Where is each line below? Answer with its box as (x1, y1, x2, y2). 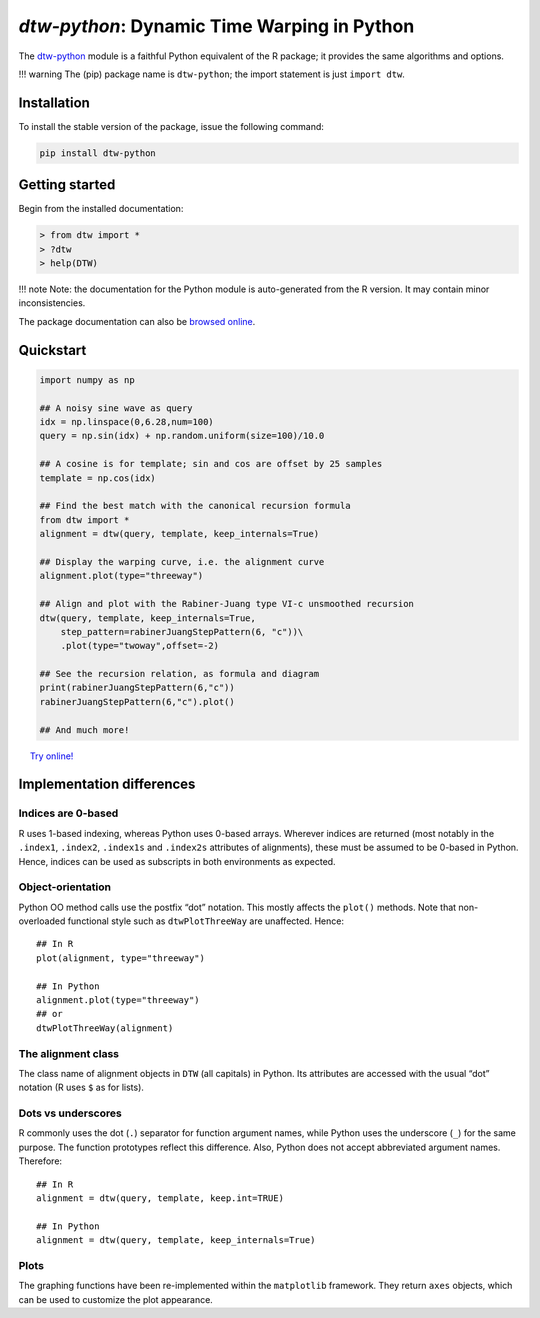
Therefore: (18, 1155, 63, 1167)
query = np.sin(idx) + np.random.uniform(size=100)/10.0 (39, 430, 325, 442)
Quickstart (18, 341, 87, 359)
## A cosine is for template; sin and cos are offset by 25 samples (39, 458, 383, 470)
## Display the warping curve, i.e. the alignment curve (39, 556, 325, 567)
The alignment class (18, 1046, 120, 1060)
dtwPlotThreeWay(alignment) (36, 1022, 174, 1034)
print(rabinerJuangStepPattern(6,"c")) (39, 682, 235, 694)
